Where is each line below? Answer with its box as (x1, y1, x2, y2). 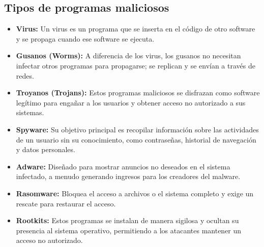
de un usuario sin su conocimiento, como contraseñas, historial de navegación (16, 134, 256, 145)
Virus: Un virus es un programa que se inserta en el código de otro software (16, 23, 255, 34)
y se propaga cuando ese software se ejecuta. (16, 33, 155, 44)
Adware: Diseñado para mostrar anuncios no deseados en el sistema (16, 161, 230, 171)
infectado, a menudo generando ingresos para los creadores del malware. (16, 171, 241, 182)
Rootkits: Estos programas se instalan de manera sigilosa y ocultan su (16, 215, 239, 226)
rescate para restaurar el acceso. (16, 198, 116, 208)
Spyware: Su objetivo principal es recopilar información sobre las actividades (16, 124, 259, 134)
